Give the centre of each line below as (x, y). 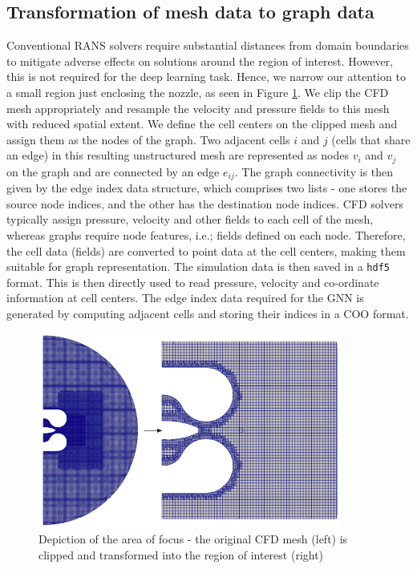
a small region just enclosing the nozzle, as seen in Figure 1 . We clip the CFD (198, 92)
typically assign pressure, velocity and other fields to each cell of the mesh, (190, 219)
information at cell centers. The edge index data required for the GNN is (185, 298)
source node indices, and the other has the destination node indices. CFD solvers (205, 203)
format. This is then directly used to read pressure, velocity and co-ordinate (193, 282)
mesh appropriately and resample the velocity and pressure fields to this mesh (198, 108)
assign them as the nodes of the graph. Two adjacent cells (148, 139)
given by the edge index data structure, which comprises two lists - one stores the (207, 188)
